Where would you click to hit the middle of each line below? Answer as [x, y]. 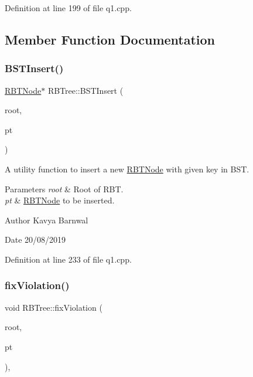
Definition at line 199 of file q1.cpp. [68, 8]
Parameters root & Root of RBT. [64, 188]
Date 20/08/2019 [35, 240]
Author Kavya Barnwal [47, 220]
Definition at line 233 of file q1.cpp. [68, 259]
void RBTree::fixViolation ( [54, 307]
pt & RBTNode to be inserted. [60, 200]
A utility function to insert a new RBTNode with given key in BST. [127, 169]
